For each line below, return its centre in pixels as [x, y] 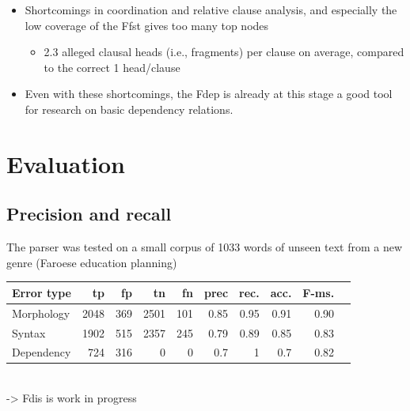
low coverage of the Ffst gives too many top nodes [147, 25]
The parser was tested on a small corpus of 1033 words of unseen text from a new [204, 247]
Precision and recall [89, 214]
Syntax [29, 332]
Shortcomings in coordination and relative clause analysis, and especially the [211, 9]
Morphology [41, 313]
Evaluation [66, 163]
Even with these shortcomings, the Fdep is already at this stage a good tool [209, 94]
